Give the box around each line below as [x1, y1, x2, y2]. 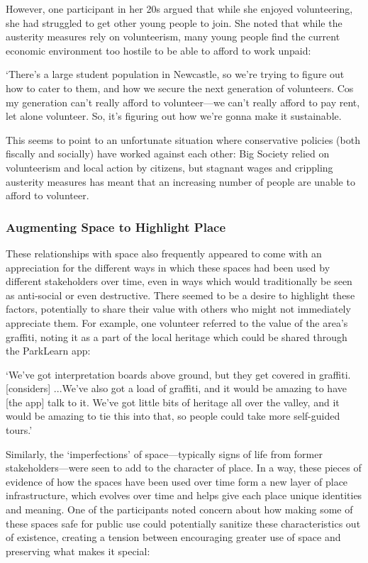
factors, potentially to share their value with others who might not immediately [6, 301, 351, 316]
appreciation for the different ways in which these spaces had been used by [6, 260, 330, 274]
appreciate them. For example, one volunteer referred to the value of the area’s [6, 315, 348, 330]
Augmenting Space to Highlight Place [6, 218, 226, 235]
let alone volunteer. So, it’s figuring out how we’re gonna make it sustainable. [6, 108, 342, 123]
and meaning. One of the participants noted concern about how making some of [6, 502, 353, 517]
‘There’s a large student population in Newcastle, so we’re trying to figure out [6, 67, 345, 82]
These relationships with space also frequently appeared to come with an [6, 245, 322, 260]
